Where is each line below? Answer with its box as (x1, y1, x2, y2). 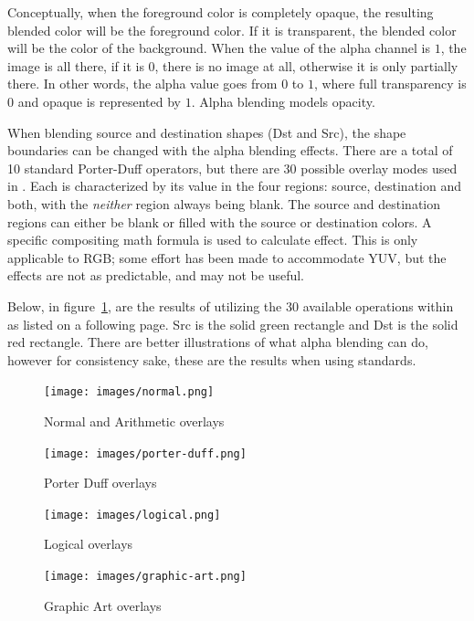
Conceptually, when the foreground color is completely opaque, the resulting (7, 3, 434, 21)
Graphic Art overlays (44, 595, 162, 615)
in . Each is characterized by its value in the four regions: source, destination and (7, 176, 461, 195)
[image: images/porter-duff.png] (44, 447, 247, 460)
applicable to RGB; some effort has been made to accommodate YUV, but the (7, 247, 447, 267)
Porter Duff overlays (44, 473, 157, 492)
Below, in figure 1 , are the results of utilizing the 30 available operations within (7, 296, 454, 315)
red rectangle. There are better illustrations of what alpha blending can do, (7, 332, 428, 352)
